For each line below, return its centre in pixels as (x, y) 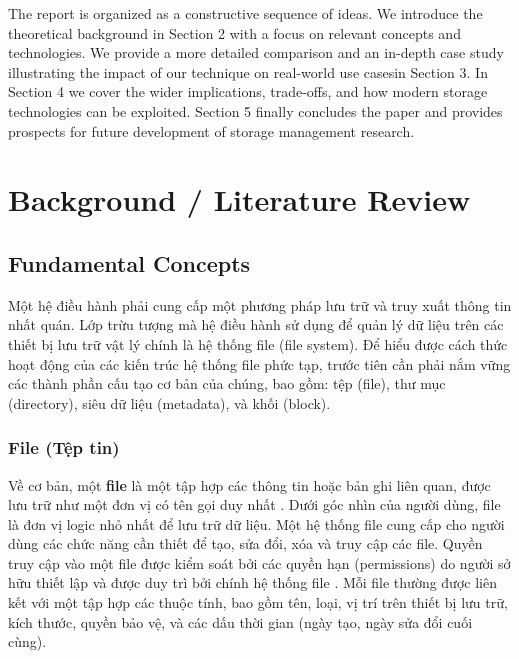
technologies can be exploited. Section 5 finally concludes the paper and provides (255, 110)
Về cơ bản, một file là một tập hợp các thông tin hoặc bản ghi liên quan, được (249, 484)
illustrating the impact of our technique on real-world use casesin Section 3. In (248, 71)
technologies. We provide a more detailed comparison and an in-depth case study (256, 52)
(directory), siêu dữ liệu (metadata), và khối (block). (169, 402)
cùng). (27, 641)
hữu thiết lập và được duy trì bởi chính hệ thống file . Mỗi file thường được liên (252, 582)
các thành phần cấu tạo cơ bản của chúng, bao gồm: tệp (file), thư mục (227, 383)
